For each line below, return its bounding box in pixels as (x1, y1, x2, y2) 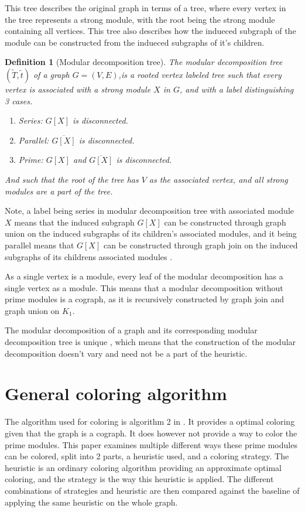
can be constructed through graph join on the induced (103, 238, 298, 251)
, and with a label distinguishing (179, 83, 294, 95)
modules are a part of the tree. (5, 185, 113, 197)
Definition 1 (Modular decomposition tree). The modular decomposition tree (5, 56, 283, 68)
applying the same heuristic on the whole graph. (5, 496, 178, 508)
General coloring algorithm (5, 381, 227, 405)
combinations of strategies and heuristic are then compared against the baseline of (5, 484, 300, 496)
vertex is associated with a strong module (5, 83, 151, 95)
